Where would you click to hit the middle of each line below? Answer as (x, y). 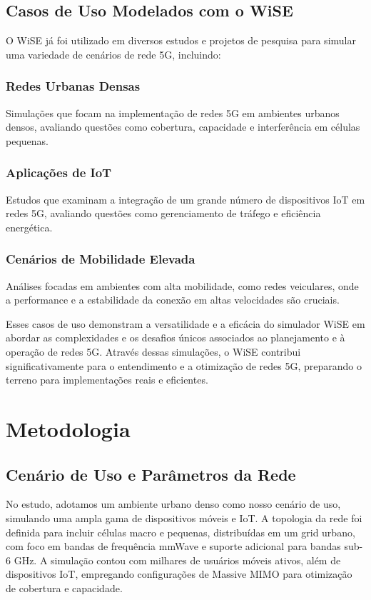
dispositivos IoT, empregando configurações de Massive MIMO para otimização (179, 574)
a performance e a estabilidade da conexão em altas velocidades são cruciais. (173, 300)
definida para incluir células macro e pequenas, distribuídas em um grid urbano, (181, 532)
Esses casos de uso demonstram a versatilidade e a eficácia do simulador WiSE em (185, 323)
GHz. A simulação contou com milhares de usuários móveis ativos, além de (177, 560)
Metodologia (68, 428)
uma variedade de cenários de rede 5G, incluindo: (113, 54)
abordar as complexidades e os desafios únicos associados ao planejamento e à (176, 337)
